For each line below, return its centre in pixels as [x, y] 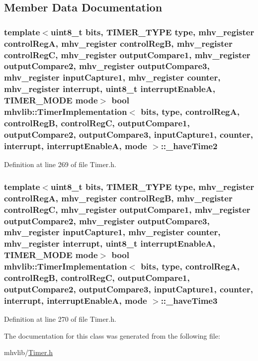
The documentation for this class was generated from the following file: [112, 335]
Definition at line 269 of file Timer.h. [60, 164]
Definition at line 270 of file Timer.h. [60, 319]
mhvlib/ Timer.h [29, 352]
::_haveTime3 [189, 300]
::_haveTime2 [189, 145]
